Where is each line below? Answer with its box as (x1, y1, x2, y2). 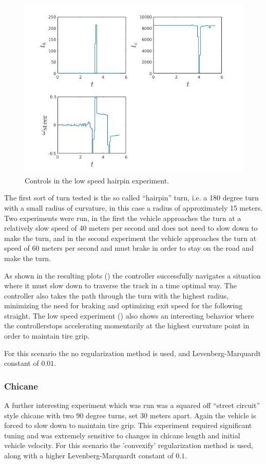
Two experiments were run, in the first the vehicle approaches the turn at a (4, 212, 241, 223)
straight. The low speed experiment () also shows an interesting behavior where (4, 310, 254, 321)
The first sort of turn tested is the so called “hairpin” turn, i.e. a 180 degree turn (4, 192, 259, 203)
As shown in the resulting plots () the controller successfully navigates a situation (4, 270, 261, 281)
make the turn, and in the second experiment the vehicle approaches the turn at (4, 232, 257, 243)
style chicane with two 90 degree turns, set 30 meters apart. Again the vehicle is (4, 410, 256, 420)
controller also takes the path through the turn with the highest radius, (4, 290, 229, 301)
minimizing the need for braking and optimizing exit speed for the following (4, 300, 243, 311)
